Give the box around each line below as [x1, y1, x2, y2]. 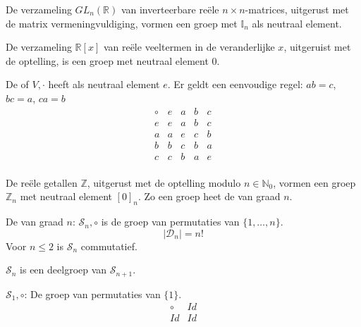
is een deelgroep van [20, 262, 107, 277]
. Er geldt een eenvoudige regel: [167, 77, 303, 92]
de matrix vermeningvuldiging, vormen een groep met [6, 16, 238, 30]
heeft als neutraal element [48, 77, 160, 92]
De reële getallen [6, 175, 78, 190]
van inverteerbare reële [121, 2, 219, 16]
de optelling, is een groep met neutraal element [6, 53, 209, 68]
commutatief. [80, 238, 137, 253]
